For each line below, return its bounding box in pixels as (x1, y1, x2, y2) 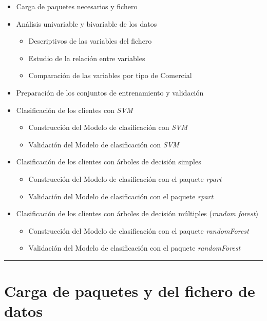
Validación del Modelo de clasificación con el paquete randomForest (28, 242, 241, 253)
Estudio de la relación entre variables (28, 52, 145, 63)
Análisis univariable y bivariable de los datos (16, 18, 157, 29)
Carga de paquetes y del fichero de (4, 280, 255, 301)
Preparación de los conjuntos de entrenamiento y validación (16, 87, 204, 98)
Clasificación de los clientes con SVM (16, 104, 133, 115)
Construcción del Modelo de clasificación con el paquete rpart (28, 173, 222, 184)
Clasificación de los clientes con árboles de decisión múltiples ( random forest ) (16, 208, 258, 219)
